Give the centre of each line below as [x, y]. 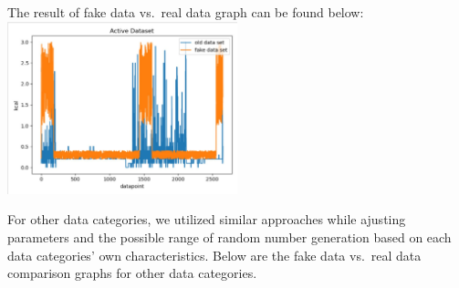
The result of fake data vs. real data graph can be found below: [186, 12]
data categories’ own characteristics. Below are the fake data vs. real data [214, 255]
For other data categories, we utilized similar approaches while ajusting [207, 219]
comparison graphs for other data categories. [132, 273]
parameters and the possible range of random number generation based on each [229, 237]
